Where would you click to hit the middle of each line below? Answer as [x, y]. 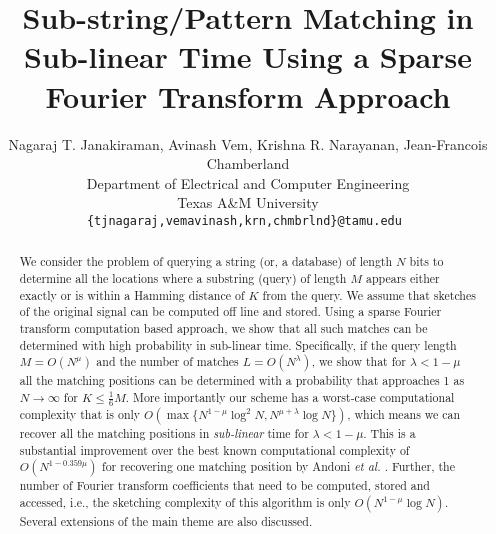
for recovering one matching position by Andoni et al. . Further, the [278, 466]
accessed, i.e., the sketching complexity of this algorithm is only [185, 502]
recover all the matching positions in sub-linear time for [164, 433]
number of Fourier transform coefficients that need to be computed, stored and [224, 485]
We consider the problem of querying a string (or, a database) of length [206, 261]
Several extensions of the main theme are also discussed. [166, 521]
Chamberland [248, 163]
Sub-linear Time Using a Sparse [248, 56]
